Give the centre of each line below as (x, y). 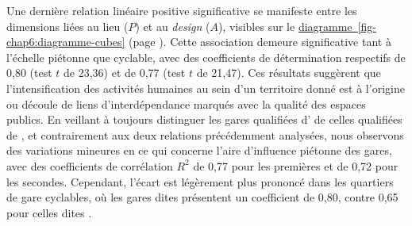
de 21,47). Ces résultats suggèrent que (289, 73)
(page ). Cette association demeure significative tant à (260, 42)
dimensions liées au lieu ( (67, 26)
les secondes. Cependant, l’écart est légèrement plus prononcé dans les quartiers (200, 181)
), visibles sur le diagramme (285, 26)
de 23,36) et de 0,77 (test (125, 73)
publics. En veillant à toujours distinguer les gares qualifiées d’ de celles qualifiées (204, 119)
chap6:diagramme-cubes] (66, 42)
